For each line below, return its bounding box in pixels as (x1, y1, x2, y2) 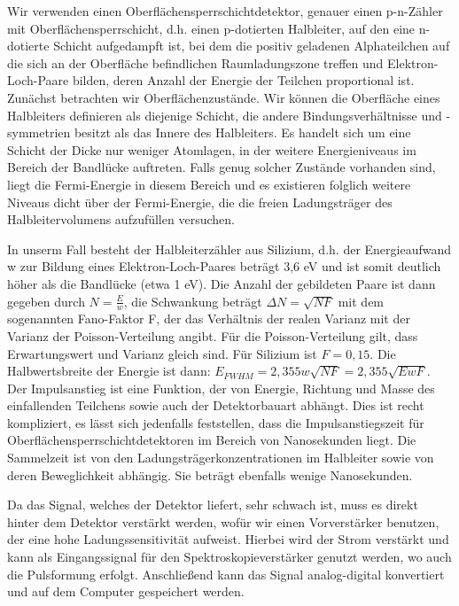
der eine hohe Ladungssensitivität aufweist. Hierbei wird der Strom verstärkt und (7, 530, 449, 548)
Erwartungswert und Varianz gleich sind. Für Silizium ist (7, 344, 317, 362)
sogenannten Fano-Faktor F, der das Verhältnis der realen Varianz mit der (7, 309, 410, 328)
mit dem (338, 291, 385, 310)
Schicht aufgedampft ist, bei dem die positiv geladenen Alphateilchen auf (53, 36, 450, 55)
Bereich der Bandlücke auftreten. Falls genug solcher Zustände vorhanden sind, (7, 158, 436, 176)
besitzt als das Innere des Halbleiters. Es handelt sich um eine (74, 123, 411, 142)
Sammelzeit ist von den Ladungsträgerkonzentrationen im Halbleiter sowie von (7, 448, 434, 467)
